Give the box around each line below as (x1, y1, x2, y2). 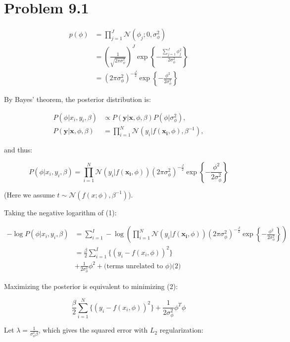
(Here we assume (4, 189, 55, 199)
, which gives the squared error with (38, 325, 148, 335)
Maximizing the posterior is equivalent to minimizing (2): (4, 281, 178, 292)
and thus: (4, 145, 33, 155)
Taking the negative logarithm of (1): (4, 207, 117, 217)
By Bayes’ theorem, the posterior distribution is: (4, 94, 151, 104)
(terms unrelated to (104, 262, 163, 270)
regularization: (159, 325, 203, 335)
